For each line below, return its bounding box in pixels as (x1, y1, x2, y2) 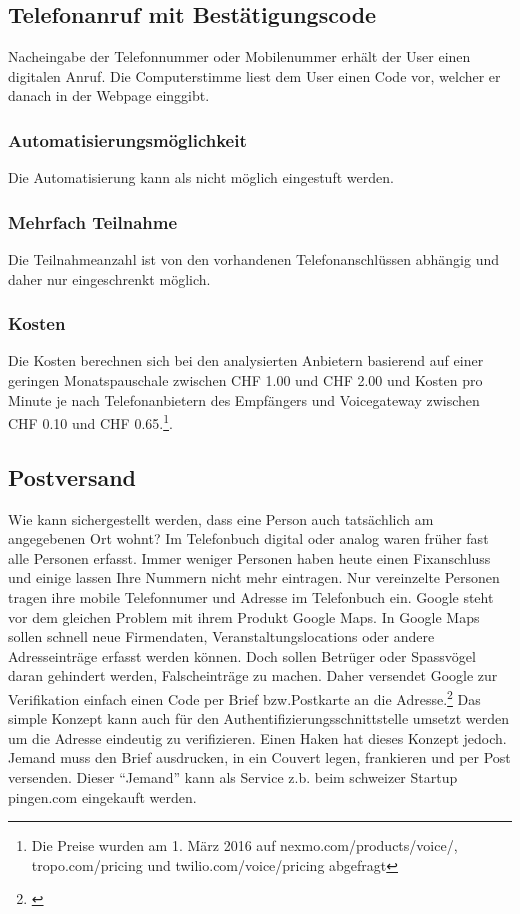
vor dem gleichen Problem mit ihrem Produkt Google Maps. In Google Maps (8, 606, 480, 627)
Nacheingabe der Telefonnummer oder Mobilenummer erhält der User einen (8, 46, 471, 67)
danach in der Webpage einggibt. (8, 85, 210, 106)
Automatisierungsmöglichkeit (8, 127, 247, 152)
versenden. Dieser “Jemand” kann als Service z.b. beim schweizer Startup (8, 767, 458, 788)
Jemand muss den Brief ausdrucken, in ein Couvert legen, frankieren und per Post (8, 747, 511, 768)
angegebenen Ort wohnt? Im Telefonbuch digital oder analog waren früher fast (8, 528, 489, 549)
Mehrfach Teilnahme (8, 209, 178, 234)
